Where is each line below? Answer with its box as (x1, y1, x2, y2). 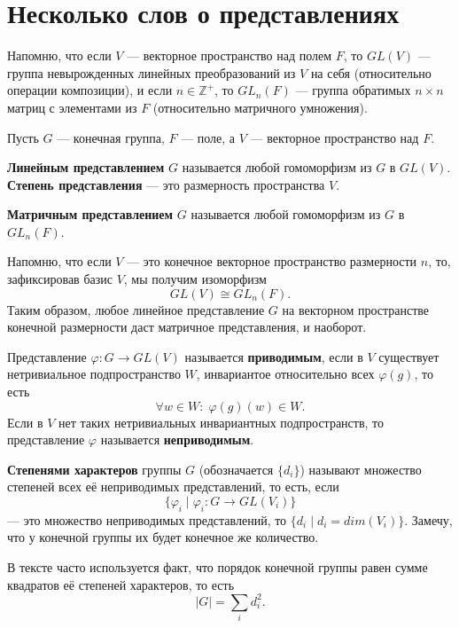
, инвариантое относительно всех (196, 365, 375, 383)
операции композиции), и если (7, 81, 173, 99)
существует (378, 347, 440, 365)
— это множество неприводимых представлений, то (7, 510, 287, 529)
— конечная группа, (57, 128, 165, 146)
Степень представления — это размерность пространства (7, 175, 325, 193)
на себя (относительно (310, 63, 432, 82)
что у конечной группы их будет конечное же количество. (7, 528, 319, 546)
